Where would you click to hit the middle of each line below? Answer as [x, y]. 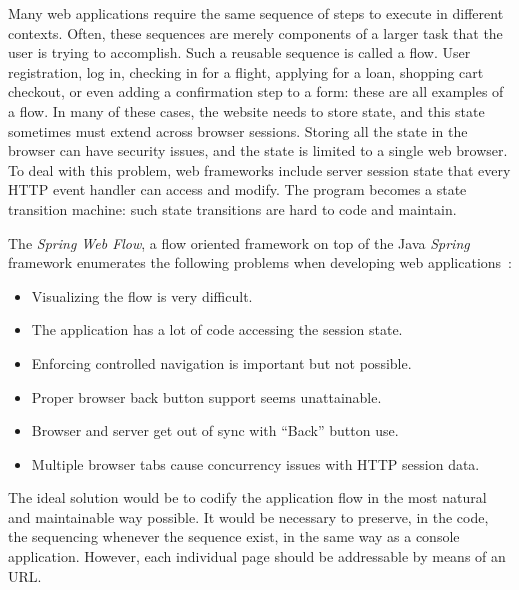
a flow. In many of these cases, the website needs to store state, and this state [246, 110]
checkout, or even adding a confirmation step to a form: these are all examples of [256, 91]
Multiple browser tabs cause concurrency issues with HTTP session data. [255, 463]
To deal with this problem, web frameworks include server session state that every [259, 169]
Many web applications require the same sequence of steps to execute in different [256, 13]
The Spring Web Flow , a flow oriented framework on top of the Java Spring [239, 242]
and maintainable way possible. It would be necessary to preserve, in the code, [248, 516]
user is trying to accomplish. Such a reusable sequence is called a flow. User [239, 52]
